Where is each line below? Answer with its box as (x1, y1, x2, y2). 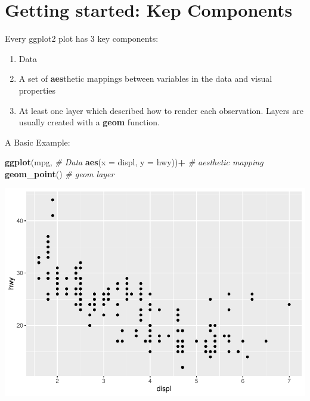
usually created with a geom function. (18, 116, 160, 128)
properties (18, 84, 56, 96)
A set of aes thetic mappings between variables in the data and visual (18, 72, 272, 85)
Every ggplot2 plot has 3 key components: (5, 32, 159, 45)
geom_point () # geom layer (5, 167, 114, 180)
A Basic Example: (5, 135, 70, 148)
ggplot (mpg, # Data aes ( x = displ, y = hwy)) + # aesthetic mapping (5, 156, 263, 168)
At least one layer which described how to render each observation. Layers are (18, 104, 303, 116)
